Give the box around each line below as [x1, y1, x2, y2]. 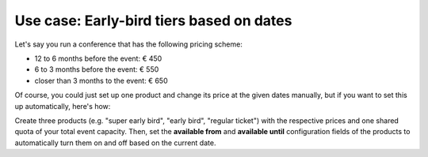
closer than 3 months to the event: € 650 [34, 76, 168, 85]
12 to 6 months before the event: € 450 [34, 54, 162, 63]
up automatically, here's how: [14, 101, 111, 110]
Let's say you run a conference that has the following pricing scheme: [14, 39, 243, 49]
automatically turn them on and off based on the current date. [14, 138, 216, 148]
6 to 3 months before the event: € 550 [34, 65, 159, 74]
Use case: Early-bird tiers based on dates [14, 12, 292, 29]
